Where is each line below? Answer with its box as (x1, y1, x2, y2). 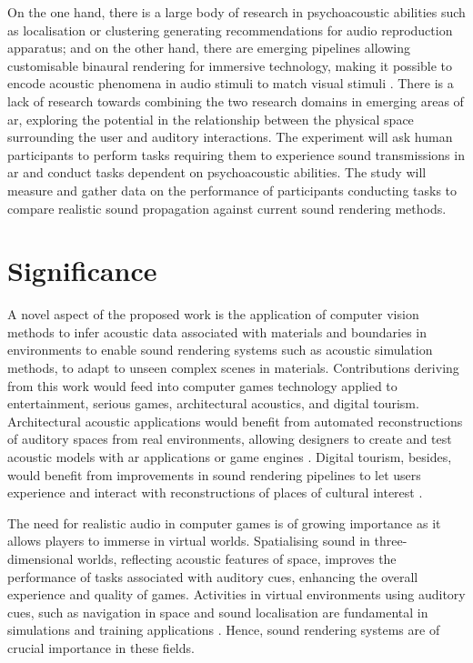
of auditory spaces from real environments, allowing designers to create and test (7, 429, 452, 448)
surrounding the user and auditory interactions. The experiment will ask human (7, 127, 453, 146)
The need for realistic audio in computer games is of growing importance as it (7, 513, 441, 532)
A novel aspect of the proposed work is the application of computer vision (7, 305, 419, 324)
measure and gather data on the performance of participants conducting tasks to (7, 180, 458, 199)
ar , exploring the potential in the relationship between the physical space (7, 109, 414, 128)
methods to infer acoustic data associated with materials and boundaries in (7, 322, 428, 341)
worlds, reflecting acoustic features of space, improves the (77, 548, 397, 568)
